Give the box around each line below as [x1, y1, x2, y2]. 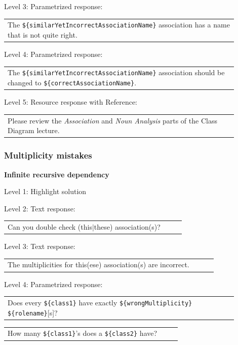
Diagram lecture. [8, 125, 60, 136]
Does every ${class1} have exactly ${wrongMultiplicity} [8, 297, 192, 307]
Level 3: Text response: [4, 241, 75, 252]
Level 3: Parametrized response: [4, 1, 103, 11]
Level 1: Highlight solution [4, 186, 87, 197]
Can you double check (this [8, 222, 92, 232]
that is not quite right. [8, 29, 77, 40]
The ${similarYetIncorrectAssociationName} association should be [8, 67, 225, 78]
